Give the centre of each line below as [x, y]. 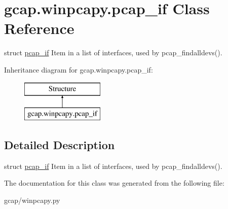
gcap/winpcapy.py [32, 200]
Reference [39, 28]
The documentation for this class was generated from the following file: [114, 183]
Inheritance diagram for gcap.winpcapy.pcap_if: [79, 69]
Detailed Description [60, 145]
